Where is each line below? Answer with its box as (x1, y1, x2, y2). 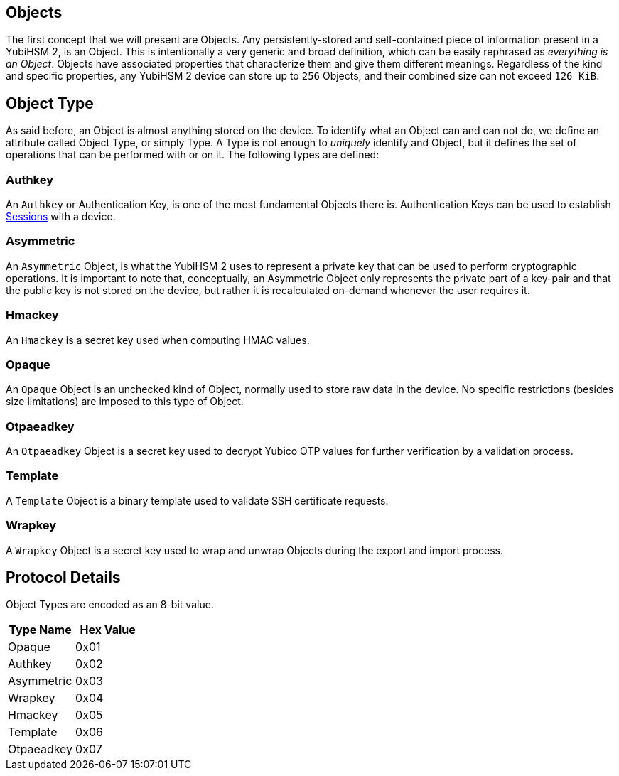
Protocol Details (6, 568, 121, 586)
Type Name (9, 623, 72, 637)
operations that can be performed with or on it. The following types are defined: (6, 149, 380, 161)
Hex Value (80, 623, 136, 637)
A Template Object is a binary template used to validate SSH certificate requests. (6, 494, 389, 507)
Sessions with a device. (6, 210, 116, 223)
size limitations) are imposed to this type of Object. (6, 395, 244, 408)
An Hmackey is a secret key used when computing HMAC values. (6, 333, 310, 346)
